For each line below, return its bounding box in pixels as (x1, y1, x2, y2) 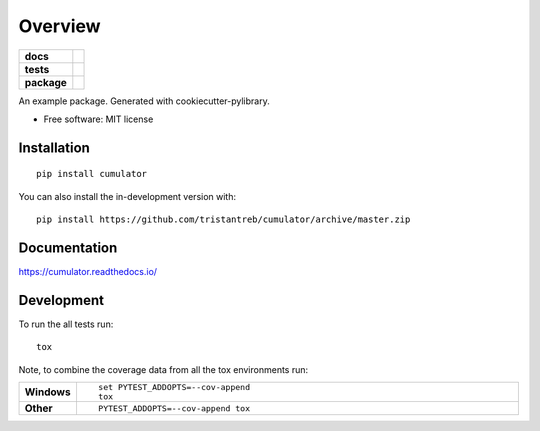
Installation (18, 139, 90, 156)
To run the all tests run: (18, 318, 114, 330)
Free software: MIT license (43, 113, 154, 125)
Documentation (18, 239, 118, 256)
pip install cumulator (36, 168, 148, 180)
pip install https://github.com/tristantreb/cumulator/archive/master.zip (36, 214, 411, 225)
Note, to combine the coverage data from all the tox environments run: (18, 363, 309, 375)
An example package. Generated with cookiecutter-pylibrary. (18, 95, 270, 107)
